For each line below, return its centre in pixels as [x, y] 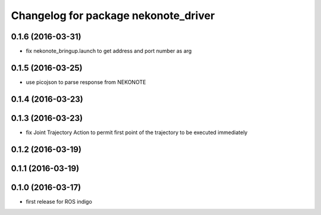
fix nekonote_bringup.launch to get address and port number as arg [109, 51]
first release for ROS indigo [59, 201]
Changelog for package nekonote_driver [113, 15]
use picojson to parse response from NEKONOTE [86, 82]
